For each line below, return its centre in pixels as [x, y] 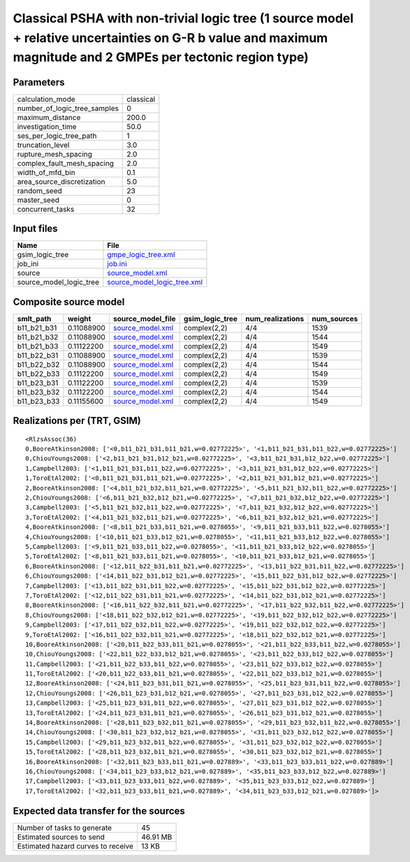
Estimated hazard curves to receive [75, 846]
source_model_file [144, 319]
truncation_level [43, 145]
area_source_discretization [61, 182]
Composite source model [69, 301]
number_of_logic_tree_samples [68, 108]
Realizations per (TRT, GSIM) [77, 421]
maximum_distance [49, 117]
